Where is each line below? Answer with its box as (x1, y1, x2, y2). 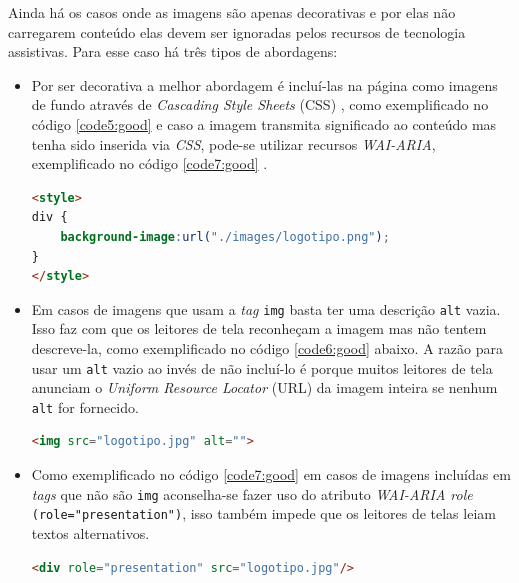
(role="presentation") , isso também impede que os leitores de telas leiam (31, 503, 496, 524)
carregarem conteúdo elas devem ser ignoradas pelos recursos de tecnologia (8, 21, 466, 42)
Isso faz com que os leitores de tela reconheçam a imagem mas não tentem (31, 318, 487, 339)
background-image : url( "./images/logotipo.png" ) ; (60, 229, 390, 244)
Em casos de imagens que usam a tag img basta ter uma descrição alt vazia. (31, 298, 501, 319)
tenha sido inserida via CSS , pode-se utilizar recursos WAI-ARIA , (31, 133, 436, 154)
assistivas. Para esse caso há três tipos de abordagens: (8, 41, 338, 62)
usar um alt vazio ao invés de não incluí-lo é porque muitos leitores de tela (31, 357, 493, 378)
